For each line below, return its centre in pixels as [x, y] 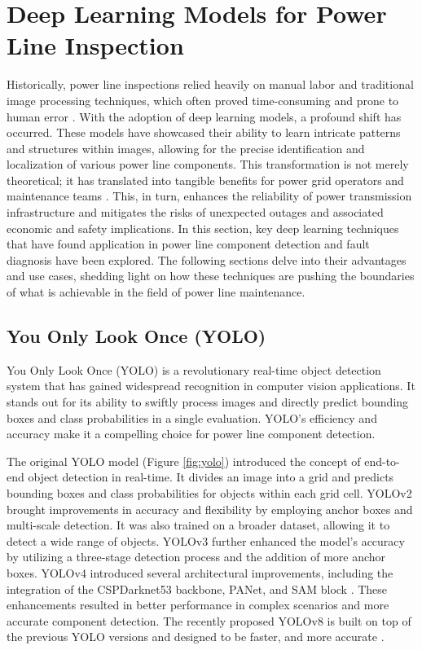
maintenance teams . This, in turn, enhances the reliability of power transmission [209, 196]
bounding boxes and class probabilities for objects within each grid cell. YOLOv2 [209, 492]
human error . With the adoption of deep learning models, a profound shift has [204, 116]
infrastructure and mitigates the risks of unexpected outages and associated [195, 212]
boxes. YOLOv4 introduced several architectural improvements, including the [200, 572]
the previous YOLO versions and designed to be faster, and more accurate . [196, 637]
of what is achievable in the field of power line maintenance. [156, 292]
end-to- [382, 461]
